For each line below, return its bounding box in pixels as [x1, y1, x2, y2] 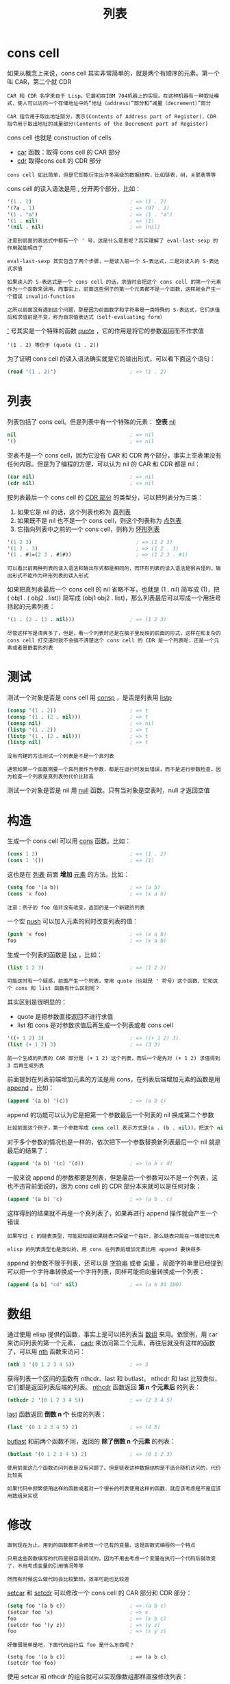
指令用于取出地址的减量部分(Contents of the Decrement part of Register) [7, 120, 209, 127]
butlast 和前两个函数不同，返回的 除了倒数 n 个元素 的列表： [7, 1437, 176, 1446]
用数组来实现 [7, 1492, 38, 1499]
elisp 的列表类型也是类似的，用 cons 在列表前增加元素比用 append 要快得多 [7, 1246, 201, 1253]
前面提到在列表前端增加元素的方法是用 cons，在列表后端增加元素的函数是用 [7, 1075, 220, 1084]
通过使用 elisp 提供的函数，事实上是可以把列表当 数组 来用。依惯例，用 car [7, 1330, 218, 1338]
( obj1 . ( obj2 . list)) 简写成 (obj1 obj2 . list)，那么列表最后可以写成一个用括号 [7, 594, 221, 602]
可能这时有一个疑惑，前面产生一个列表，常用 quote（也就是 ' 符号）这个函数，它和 [7, 978, 214, 985]
